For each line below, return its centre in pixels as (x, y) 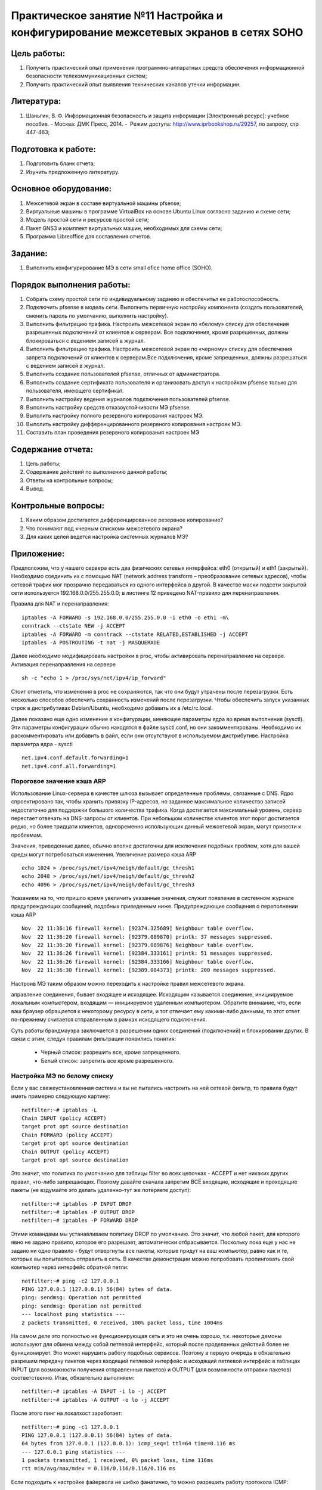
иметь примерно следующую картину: (61, 1096)
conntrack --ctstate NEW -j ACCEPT (74, 626)
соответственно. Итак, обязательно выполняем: (73, 1377)
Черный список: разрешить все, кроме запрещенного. (111, 1053)
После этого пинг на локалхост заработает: (66, 1413)
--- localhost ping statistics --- (74, 1314)
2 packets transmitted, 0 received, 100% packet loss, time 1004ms (122, 1323)
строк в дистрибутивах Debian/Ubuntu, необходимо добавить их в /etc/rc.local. (112, 708)
